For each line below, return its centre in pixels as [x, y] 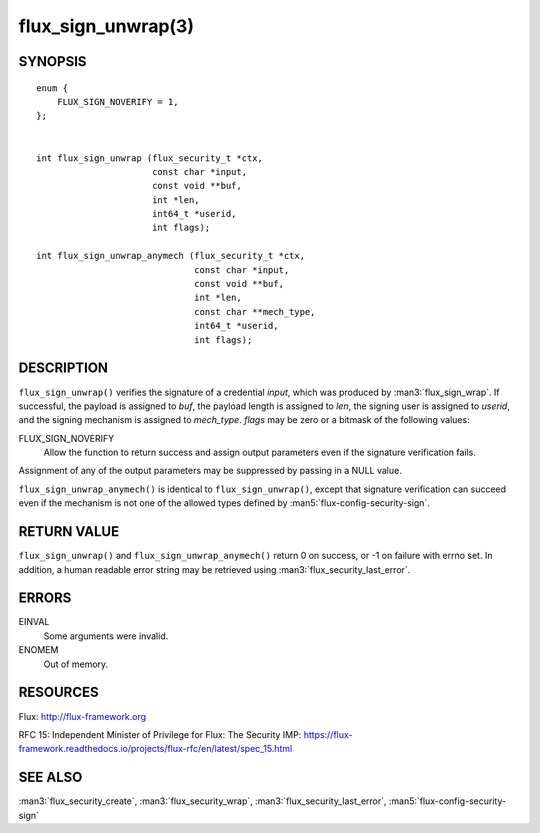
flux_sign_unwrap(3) [106, 26]
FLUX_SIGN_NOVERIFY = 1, [117, 101]
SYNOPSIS [52, 61]
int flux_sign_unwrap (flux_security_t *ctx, [150, 158]
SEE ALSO [50, 777]
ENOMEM [38, 650]
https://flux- [328, 734]
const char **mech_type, [254, 311]
